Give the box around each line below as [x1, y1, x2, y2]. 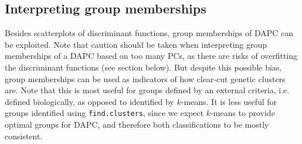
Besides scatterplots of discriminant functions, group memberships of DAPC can [5, 27, 294, 39]
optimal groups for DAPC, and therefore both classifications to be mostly [5, 118, 269, 131]
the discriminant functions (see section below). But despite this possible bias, [5, 61, 282, 73]
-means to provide [211, 107, 275, 119]
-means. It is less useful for [181, 95, 277, 107]
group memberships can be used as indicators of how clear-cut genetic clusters [5, 72, 286, 85]
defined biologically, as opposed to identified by [5, 95, 174, 107]
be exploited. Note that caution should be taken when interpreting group [5, 38, 267, 50]
